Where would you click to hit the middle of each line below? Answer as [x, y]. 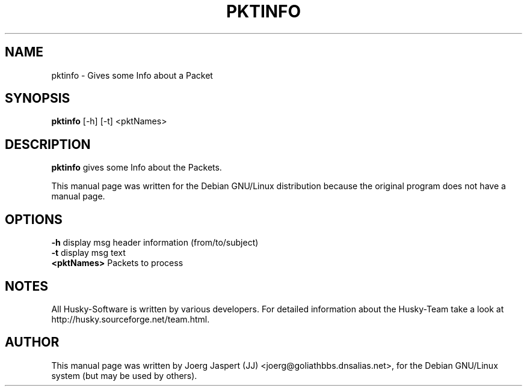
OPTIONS [34, 219]
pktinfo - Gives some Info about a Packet [132, 75]
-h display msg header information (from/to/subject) [155, 243]
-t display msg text [88, 253]
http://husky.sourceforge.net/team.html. [131, 319]
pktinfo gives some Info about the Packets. [137, 168]
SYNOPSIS [38, 99]
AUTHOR [32, 342]
